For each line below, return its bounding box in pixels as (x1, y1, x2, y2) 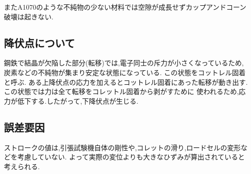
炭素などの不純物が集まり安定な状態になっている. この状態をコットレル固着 (4, 67, 246, 77)
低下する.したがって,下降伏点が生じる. (17, 95, 138, 106)
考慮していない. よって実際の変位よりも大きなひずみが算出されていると (17, 152, 245, 162)
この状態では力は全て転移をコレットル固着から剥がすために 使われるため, (4, 86, 239, 96)
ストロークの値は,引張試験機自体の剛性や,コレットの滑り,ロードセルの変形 (4, 142, 241, 152)
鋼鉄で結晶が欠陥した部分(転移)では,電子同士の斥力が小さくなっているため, (4, 58, 244, 68)
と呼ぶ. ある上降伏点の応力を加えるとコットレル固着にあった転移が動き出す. (4, 77, 248, 87)
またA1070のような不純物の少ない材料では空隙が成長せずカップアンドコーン (4, 2, 247, 12)
